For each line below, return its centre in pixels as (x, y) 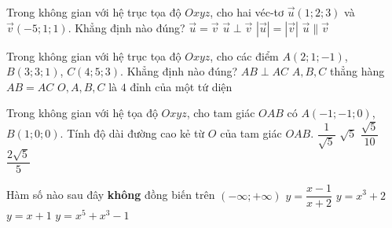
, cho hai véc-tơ (247, 12)
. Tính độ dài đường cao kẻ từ (132, 133)
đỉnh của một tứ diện (181, 86)
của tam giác (251, 133)
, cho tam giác (221, 113)
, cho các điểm (244, 55)
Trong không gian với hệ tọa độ (82, 113)
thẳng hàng (357, 71)
